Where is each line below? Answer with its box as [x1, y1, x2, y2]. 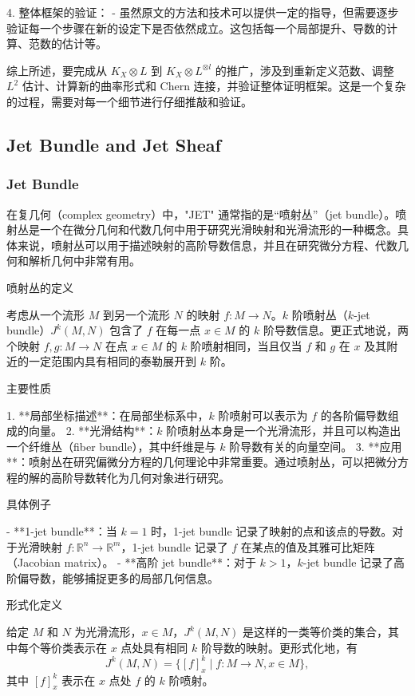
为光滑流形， [74, 623, 142, 640]
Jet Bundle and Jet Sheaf [6, 132, 221, 156]
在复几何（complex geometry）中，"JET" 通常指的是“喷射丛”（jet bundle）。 [6, 205, 396, 222]
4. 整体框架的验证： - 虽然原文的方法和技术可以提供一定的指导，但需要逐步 [6, 4, 399, 20]
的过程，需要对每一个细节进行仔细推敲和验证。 [6, 93, 252, 109]
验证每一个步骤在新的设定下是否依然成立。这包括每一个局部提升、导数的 [6, 19, 386, 36]
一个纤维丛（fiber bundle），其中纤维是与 [6, 437, 216, 454]
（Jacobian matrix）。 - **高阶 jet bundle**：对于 [6, 554, 256, 571]
